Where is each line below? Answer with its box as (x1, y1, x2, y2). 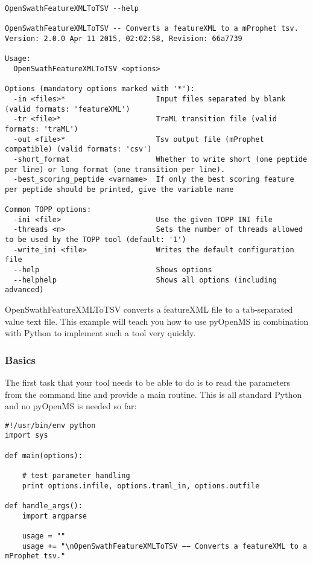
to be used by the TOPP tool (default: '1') (5, 235, 186, 244)
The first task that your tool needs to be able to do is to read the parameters (5, 376, 291, 389)
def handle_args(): (5, 502, 83, 511)
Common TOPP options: (5, 205, 92, 214)
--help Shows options (13, 266, 212, 275)
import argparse (22, 511, 87, 520)
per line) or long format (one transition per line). (5, 165, 226, 174)
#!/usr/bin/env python (5, 421, 96, 430)
